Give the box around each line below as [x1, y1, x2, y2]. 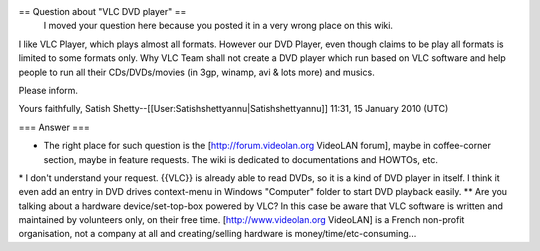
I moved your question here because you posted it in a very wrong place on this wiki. [43, 20, 394, 32]
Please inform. [18, 84, 79, 96]
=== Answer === [18, 121, 90, 133]
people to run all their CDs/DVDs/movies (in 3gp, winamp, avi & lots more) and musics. [18, 66, 375, 78]
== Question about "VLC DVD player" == [18, 6, 187, 17]
